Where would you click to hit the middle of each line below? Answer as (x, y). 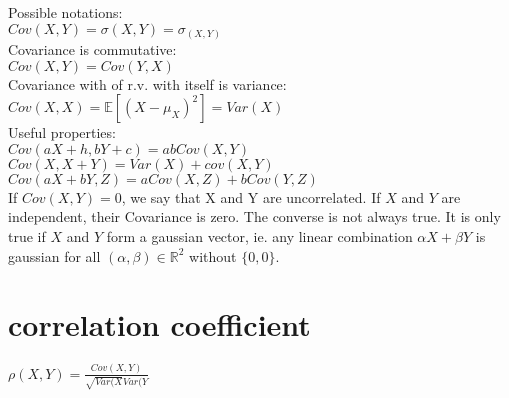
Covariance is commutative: (92, 49)
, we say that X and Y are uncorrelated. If (251, 196)
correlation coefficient (159, 324)
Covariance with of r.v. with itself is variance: (147, 83)
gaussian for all (54, 255)
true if (27, 236)
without (213, 255)
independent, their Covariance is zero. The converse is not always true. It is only (254, 216)
